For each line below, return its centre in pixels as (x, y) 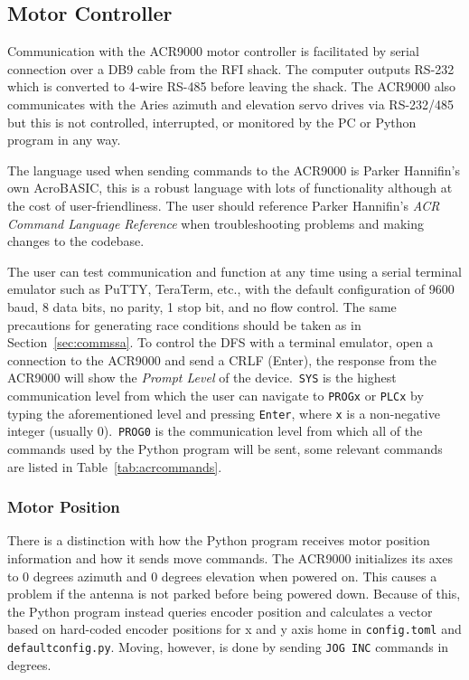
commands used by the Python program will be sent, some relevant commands (225, 448)
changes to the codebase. (76, 241)
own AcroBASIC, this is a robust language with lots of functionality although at (230, 188)
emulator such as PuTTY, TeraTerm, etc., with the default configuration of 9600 (231, 289)
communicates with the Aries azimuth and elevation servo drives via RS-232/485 (231, 104)
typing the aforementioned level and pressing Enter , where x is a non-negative (224, 413)
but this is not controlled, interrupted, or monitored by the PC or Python (212, 122)
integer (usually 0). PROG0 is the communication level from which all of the (215, 431)
